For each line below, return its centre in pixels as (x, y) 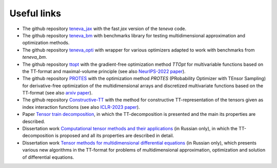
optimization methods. (46, 43)
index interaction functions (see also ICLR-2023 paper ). (81, 107)
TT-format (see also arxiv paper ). (57, 93)
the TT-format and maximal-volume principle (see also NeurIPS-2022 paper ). (104, 71)
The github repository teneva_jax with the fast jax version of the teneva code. (104, 29)
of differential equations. (48, 157)
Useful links (35, 13)
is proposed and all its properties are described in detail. (114, 136)
